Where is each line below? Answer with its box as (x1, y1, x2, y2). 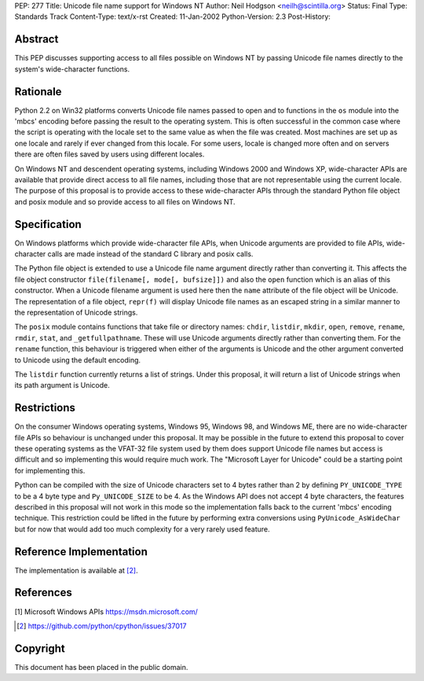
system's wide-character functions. (14, 64, 130, 74)
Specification (14, 217, 82, 231)
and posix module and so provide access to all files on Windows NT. (14, 197, 236, 206)
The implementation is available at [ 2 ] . (14, 565, 138, 575)
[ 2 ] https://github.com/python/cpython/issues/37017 (16, 621, 187, 631)
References (14, 586, 72, 599)
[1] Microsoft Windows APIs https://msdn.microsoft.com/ (14, 606, 198, 617)
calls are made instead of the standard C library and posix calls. (47, 249, 254, 259)
